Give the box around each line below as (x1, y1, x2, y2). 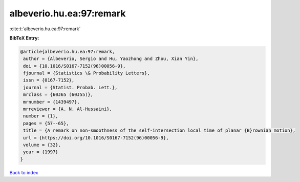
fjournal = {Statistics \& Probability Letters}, (23, 70, 151, 76)
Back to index (9, 169, 38, 175)
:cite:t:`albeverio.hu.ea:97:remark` (9, 26, 81, 32)
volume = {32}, (23, 142, 61, 148)
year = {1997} (23, 149, 58, 155)
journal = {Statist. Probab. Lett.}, (23, 85, 118, 90)
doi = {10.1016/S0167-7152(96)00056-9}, (23, 63, 126, 69)
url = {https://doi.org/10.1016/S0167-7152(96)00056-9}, (23, 135, 169, 140)
